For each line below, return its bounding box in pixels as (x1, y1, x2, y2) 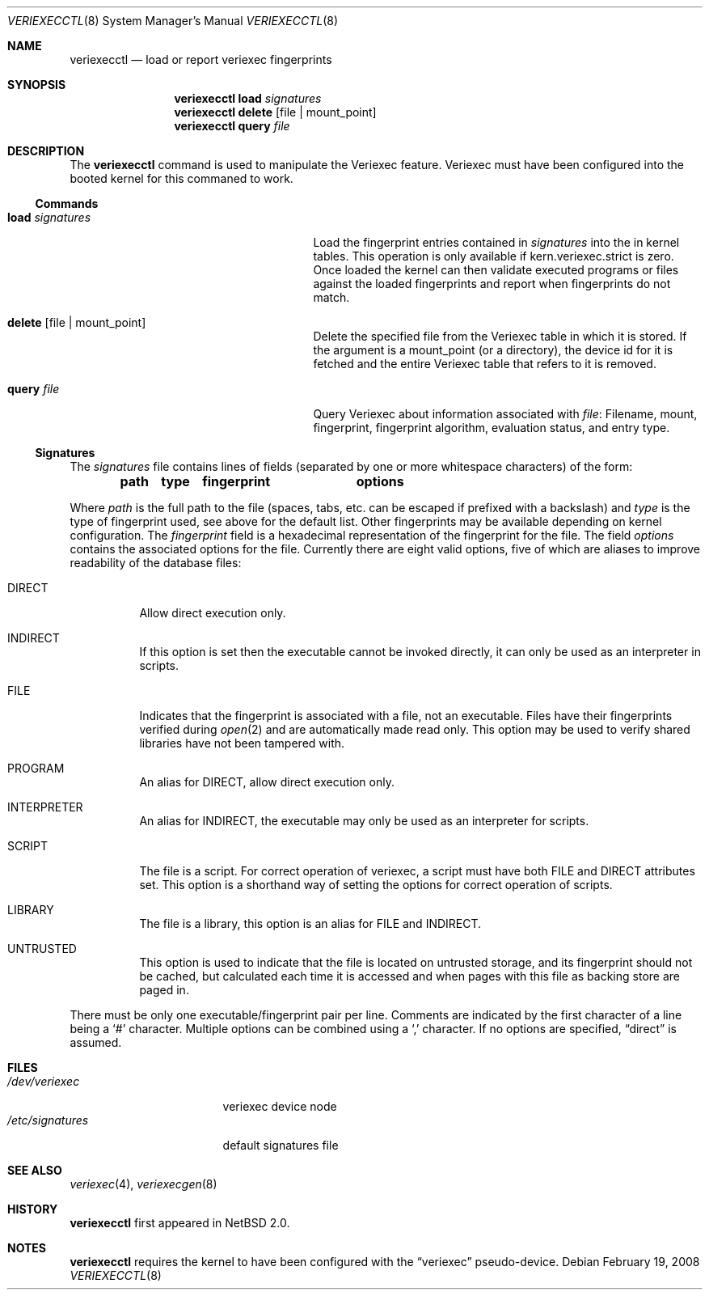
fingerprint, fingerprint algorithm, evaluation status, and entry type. (313, 421, 670, 434)
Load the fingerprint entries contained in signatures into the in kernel (313, 235, 680, 249)
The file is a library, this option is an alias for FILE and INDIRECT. (139, 917, 482, 930)
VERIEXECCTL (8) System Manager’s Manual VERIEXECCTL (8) (7, 14, 339, 28)
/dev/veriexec (7, 1074, 80, 1088)
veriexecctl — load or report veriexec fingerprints (70, 53, 332, 66)
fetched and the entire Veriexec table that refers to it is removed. (313, 357, 656, 371)
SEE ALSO (7, 1163, 62, 1177)
